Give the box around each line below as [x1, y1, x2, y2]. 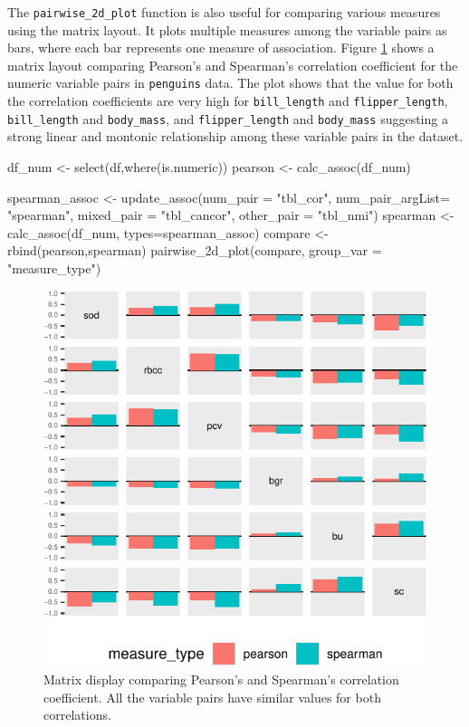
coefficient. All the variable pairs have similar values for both [43, 687, 381, 706]
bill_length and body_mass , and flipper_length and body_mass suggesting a [7, 109, 448, 128]
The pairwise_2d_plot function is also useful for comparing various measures [7, 3, 441, 21]
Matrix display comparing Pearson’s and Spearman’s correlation [43, 670, 399, 689]
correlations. [43, 705, 111, 724]
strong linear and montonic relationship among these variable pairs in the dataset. [7, 127, 464, 146]
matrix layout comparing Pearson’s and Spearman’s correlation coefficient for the [7, 55, 458, 74]
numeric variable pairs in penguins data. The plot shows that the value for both [7, 73, 454, 92]
